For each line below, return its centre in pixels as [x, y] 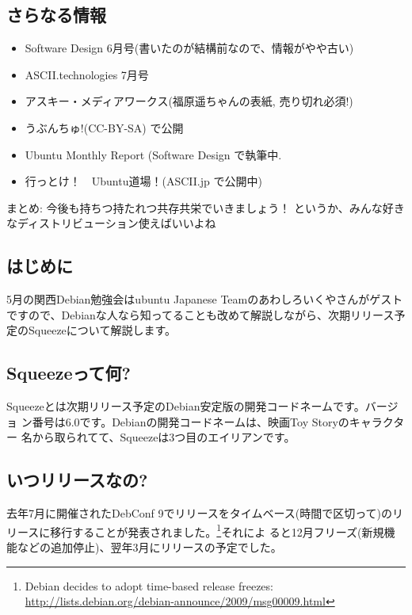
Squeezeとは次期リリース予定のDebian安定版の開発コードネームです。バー [197, 406]
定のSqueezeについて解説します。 [92, 330]
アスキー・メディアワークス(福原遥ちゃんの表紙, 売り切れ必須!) [189, 101]
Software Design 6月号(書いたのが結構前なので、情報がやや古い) [189, 48]
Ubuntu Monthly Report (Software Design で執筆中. [153, 154]
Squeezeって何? [69, 373]
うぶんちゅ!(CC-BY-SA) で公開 [104, 127]
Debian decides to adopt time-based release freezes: [149, 585]
